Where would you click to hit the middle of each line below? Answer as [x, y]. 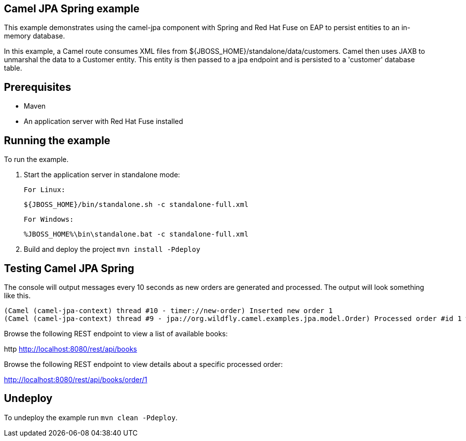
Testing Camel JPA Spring [69, 268]
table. [13, 68]
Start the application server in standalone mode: [102, 175]
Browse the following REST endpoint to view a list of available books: [116, 333]
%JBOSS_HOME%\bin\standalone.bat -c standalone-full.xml [136, 234]
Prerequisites [38, 87]
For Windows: [49, 220]
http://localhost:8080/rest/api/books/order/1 [76, 379]
